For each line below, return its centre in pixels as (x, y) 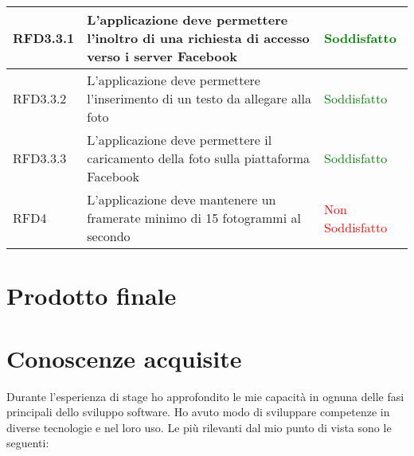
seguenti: (28, 443)
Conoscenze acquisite (124, 358)
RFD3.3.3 (40, 158)
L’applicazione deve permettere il (180, 140)
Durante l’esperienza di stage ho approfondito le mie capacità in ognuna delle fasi (205, 396)
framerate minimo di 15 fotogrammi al (194, 218)
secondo (109, 236)
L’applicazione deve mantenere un (182, 199)
